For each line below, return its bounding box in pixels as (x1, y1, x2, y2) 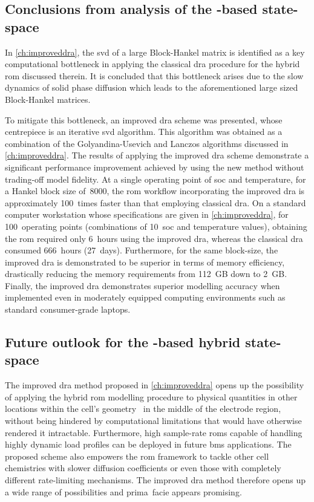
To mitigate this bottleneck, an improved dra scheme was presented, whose (5, 113, 283, 126)
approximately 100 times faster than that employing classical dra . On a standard (5, 196, 306, 209)
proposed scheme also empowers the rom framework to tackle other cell (5, 449, 269, 462)
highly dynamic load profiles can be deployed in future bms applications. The (5, 438, 292, 451)
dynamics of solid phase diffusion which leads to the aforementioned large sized (5, 81, 298, 94)
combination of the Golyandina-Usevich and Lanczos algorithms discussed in (5, 137, 289, 149)
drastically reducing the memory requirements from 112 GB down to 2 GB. (5, 267, 287, 280)
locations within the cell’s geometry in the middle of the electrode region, (5, 402, 281, 415)
